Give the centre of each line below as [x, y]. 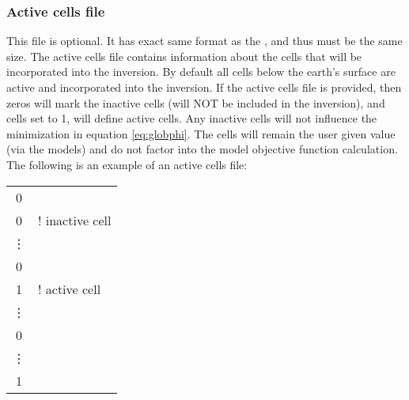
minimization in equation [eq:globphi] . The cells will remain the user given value [201, 133]
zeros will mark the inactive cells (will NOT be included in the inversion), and [196, 102]
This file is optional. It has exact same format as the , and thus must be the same [204, 41]
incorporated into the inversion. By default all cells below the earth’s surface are [201, 72]
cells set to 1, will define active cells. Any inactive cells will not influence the [192, 118]
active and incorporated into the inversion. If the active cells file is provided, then [204, 87]
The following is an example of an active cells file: [127, 164]
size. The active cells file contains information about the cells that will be [184, 56]
